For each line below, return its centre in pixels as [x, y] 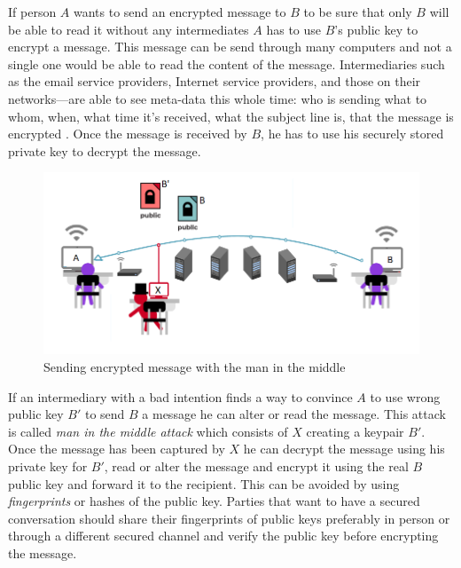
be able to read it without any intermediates [129, 29]
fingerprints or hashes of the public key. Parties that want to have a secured [214, 501]
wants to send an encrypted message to [180, 12]
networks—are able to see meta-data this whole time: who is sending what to [218, 98]
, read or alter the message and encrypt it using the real [256, 465]
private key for [48, 465]
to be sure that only [358, 12]
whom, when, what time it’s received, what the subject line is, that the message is [231, 116]
